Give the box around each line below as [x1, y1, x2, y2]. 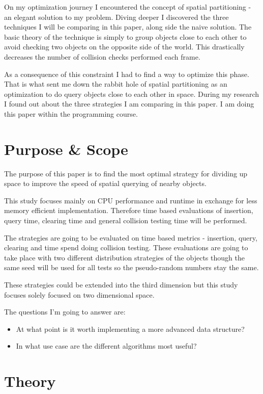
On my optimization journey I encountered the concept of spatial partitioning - [4, 2, 251, 12]
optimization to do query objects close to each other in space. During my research [4, 88, 259, 99]
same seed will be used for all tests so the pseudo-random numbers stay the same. [4, 262, 259, 273]
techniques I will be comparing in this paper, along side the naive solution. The [4, 21, 252, 32]
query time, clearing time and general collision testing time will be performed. [4, 215, 247, 226]
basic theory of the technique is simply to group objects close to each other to [4, 31, 247, 42]
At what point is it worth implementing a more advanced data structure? [16, 323, 245, 334]
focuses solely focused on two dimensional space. [4, 289, 155, 300]
